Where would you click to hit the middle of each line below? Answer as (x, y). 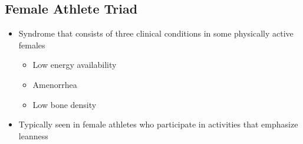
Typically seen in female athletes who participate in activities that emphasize (158, 124)
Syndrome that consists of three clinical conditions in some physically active (156, 33)
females (32, 45)
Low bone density (65, 104)
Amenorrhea (55, 84)
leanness (33, 135)
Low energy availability (75, 65)
